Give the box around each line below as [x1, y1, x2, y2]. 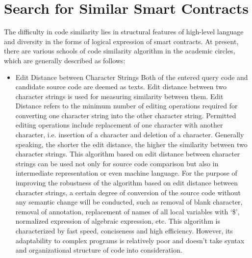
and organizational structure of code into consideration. [15, 245, 182, 255]
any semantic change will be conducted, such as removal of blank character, [15, 197, 243, 207]
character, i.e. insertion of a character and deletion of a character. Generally [15, 129, 244, 140]
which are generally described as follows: [4, 55, 126, 65]
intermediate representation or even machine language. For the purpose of [15, 168, 237, 178]
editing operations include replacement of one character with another [15, 120, 223, 130]
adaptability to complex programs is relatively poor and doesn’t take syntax [15, 235, 245, 245]
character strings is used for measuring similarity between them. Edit [15, 91, 224, 101]
